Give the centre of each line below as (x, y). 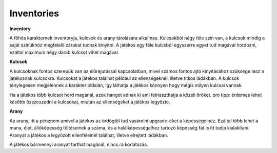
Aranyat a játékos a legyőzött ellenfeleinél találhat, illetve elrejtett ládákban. (89, 135)
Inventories (34, 13)
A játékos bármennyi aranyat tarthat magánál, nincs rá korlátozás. (79, 145)
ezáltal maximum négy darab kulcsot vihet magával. (64, 52)
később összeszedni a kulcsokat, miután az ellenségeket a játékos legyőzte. (90, 102)
